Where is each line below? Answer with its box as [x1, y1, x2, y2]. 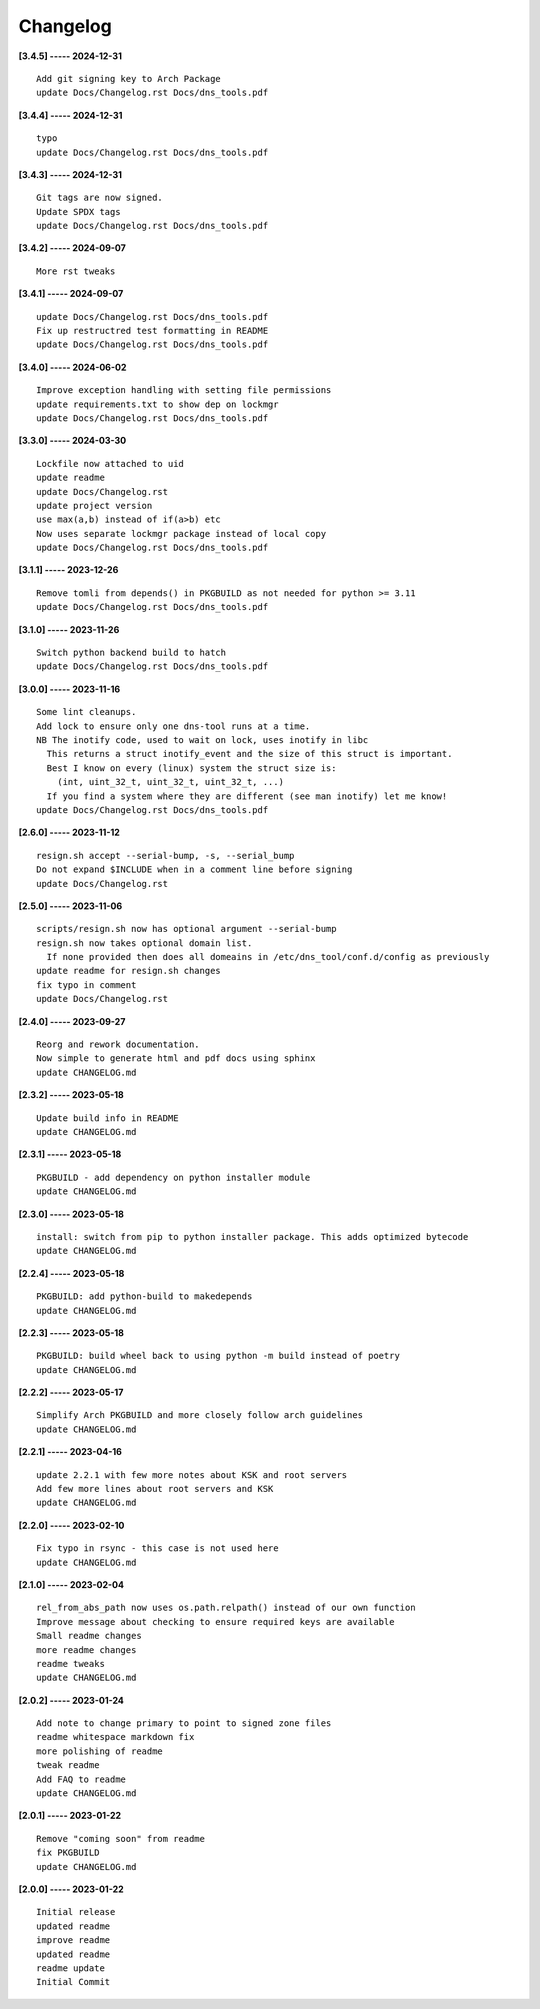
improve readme [36, 1935, 111, 1946]
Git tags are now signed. [36, 192, 164, 204]
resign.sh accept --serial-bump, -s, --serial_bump [36, 850, 295, 861]
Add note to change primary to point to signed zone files [36, 1718, 332, 1729]
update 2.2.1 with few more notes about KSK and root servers [36, 1469, 348, 1480]
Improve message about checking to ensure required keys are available [36, 1616, 395, 1627]
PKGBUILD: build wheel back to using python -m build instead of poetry [36, 1350, 400, 1362]
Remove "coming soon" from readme [36, 1833, 205, 1844]
